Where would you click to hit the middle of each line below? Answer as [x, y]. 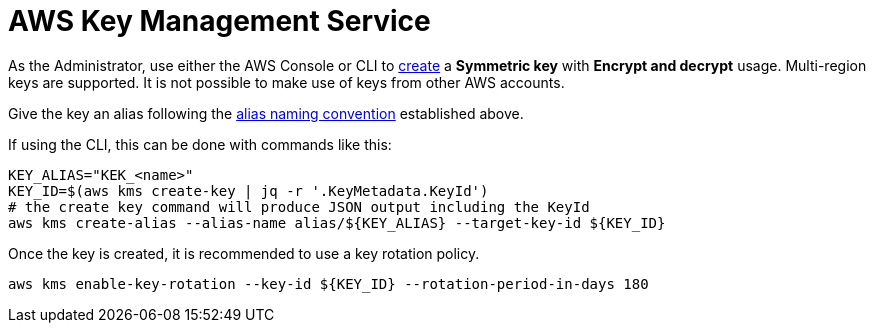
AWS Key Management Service [219, 21]
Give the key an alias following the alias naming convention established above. [266, 113]
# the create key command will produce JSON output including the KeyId [299, 206]
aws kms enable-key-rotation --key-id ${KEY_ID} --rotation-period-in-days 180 [328, 283]
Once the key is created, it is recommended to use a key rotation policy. [244, 253]
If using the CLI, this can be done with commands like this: [200, 144]
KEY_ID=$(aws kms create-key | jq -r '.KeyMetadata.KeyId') [248, 190]
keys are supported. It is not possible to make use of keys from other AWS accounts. [286, 82]
